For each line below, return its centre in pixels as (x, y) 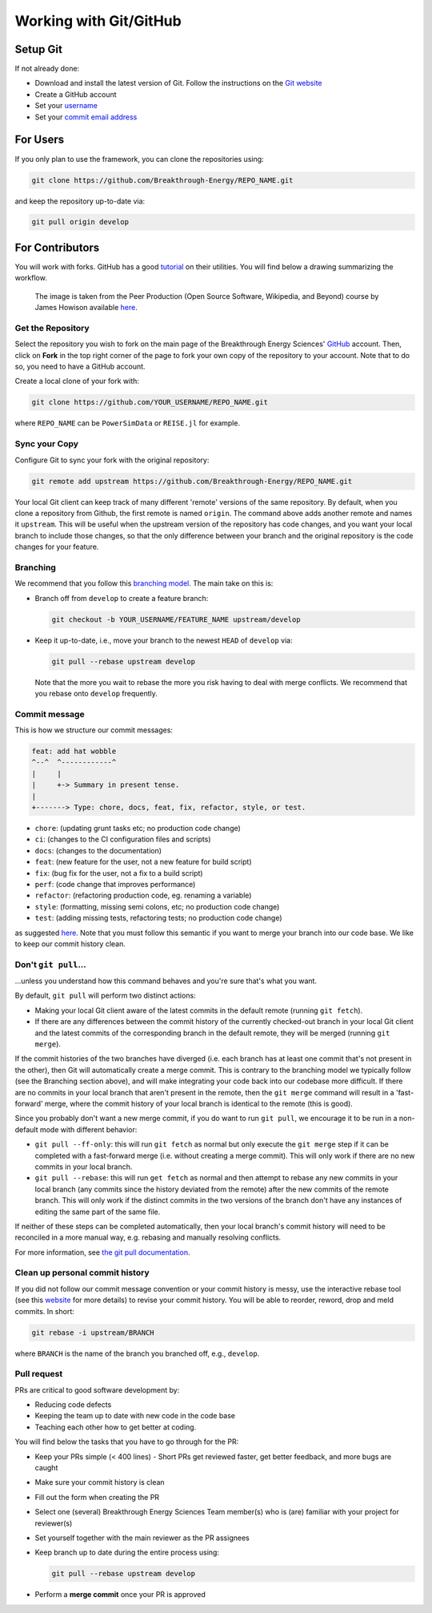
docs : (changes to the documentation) (98, 850)
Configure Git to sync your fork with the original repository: (112, 460)
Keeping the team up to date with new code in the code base (135, 1416)
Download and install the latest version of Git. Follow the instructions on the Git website (178, 83)
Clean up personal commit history (82, 1272)
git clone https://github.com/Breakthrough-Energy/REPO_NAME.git (162, 180)
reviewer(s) (54, 1523)
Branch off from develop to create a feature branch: (122, 598)
